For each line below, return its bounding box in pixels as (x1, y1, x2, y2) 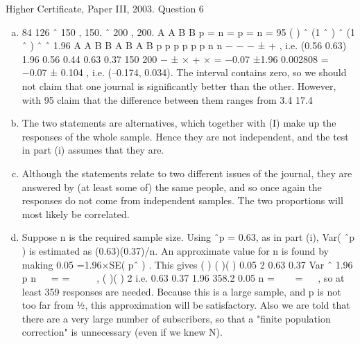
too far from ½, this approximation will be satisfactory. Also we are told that (22, 298, 350, 312)
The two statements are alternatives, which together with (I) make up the (22, 116, 336, 130)
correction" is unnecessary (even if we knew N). (22, 325, 223, 339)
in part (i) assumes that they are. (22, 143, 164, 157)
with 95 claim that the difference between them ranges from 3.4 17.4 (22, 92, 313, 107)
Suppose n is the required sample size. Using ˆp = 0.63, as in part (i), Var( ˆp (22, 230, 355, 244)
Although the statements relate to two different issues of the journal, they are (22, 165, 352, 180)
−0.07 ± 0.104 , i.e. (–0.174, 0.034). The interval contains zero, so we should (22, 65, 347, 80)
